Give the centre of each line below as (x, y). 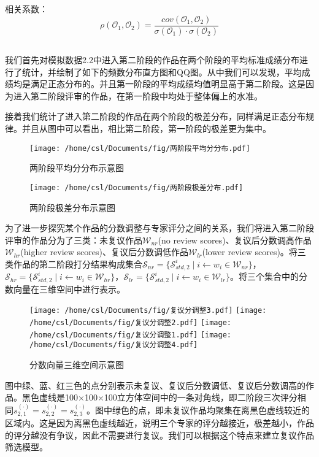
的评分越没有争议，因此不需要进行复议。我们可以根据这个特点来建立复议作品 (159, 435)
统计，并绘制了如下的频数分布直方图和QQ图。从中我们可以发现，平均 (162, 71)
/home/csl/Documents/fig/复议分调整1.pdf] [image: (131, 335)
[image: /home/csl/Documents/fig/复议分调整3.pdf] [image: (148, 311)
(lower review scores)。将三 (254, 252)
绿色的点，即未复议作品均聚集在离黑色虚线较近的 (211, 409)
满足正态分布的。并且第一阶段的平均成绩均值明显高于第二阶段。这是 (168, 84)
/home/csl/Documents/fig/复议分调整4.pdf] (114, 345)
